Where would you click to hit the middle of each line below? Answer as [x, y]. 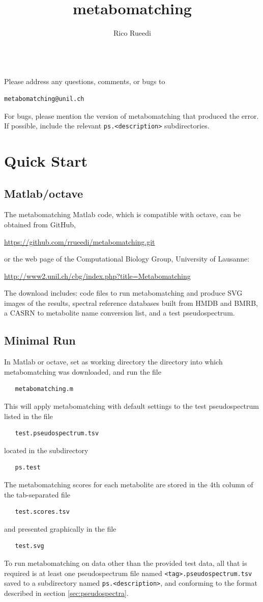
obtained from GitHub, [40, 224]
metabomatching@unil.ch [44, 99]
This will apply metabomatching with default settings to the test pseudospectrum [132, 406]
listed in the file [28, 416]
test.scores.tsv [42, 512]
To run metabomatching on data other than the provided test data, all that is [126, 563]
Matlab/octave [44, 193]
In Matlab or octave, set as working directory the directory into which [113, 362]
